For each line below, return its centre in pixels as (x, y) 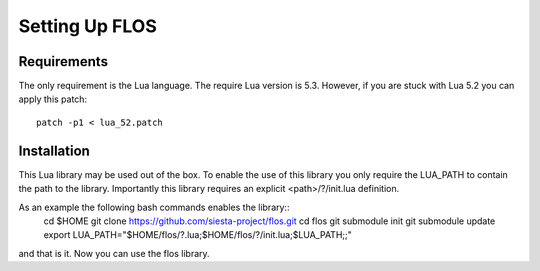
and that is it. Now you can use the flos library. (114, 253)
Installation (54, 150)
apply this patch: (53, 99)
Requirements (63, 61)
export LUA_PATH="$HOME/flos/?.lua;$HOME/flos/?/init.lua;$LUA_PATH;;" (197, 235)
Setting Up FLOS (87, 26)
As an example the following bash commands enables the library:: (154, 207)
